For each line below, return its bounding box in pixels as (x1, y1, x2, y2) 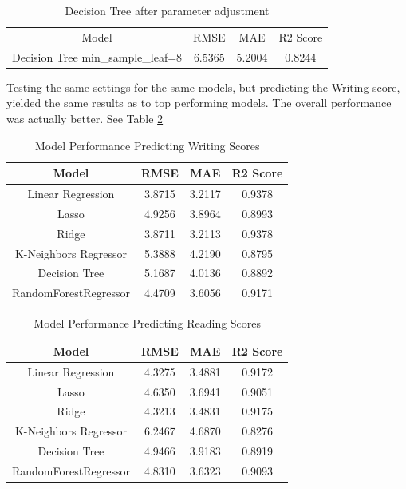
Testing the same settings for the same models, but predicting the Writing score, (6, 78, 400, 95)
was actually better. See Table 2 (6, 109, 164, 126)
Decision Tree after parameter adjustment (65, 2, 270, 18)
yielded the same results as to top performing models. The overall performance (6, 94, 392, 111)
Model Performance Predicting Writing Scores (34, 137, 260, 153)
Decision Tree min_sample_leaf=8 (12, 48, 183, 65)
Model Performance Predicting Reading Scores (34, 315, 262, 332)
